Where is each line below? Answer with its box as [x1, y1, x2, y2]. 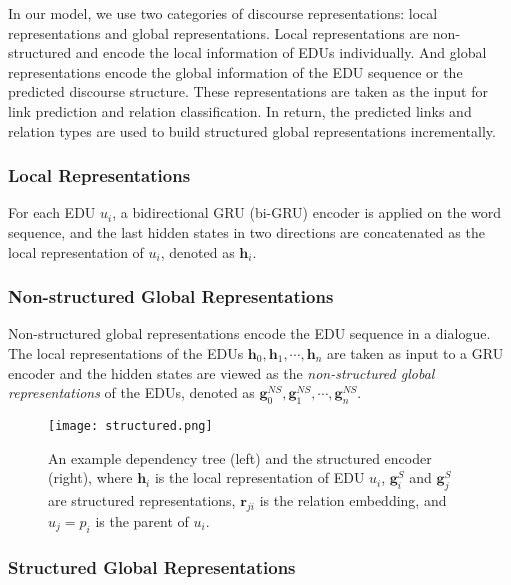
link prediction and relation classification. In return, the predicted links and [8, 100, 472, 121]
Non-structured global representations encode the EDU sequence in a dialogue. [8, 323, 491, 344]
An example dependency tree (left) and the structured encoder [48, 447, 432, 468]
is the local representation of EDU [154, 467, 365, 488]
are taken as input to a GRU [327, 342, 504, 363]
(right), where [48, 467, 133, 488]
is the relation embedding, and [259, 490, 447, 510]
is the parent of [95, 510, 189, 531]
